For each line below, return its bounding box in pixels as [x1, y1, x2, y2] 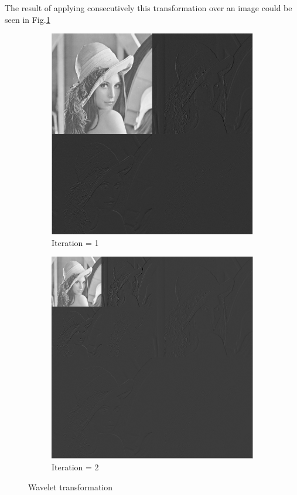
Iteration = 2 [52, 460, 99, 473]
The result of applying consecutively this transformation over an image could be [5, 2, 292, 14]
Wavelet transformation [28, 480, 113, 493]
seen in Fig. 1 [5, 13, 50, 25]
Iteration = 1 [52, 236, 99, 248]
